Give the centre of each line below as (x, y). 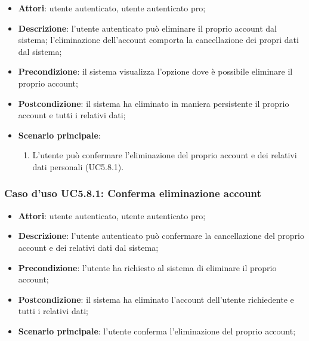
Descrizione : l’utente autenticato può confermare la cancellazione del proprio (161, 236)
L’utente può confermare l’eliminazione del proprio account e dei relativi (165, 155)
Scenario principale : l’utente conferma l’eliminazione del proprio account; (157, 331)
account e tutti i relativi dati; (72, 115)
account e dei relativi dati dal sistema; (88, 247)
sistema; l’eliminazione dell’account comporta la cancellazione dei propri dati (158, 40)
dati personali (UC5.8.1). (78, 166)
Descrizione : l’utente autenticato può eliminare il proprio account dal (148, 28)
